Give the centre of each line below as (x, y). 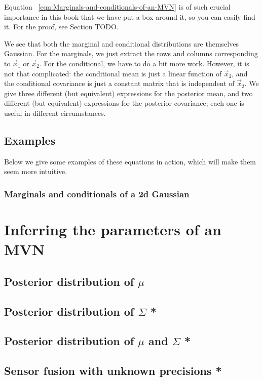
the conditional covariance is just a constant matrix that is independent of (119, 83)
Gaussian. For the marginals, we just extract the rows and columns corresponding (131, 53)
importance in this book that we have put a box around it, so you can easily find (130, 16)
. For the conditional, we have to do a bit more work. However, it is (144, 63)
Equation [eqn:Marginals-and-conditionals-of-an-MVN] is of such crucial (117, 7)
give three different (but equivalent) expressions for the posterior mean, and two (128, 93)
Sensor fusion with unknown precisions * (113, 371)
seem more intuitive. (36, 171)
